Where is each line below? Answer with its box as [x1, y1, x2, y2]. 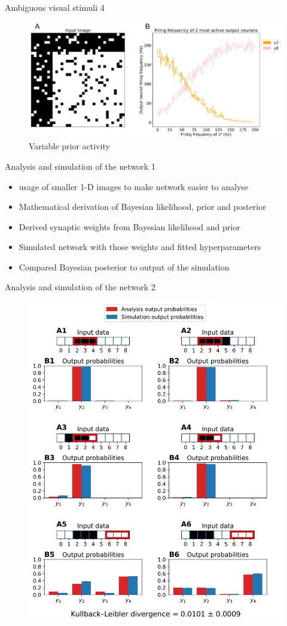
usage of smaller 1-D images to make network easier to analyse [19, 180, 249, 192]
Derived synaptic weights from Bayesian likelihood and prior [19, 220, 240, 233]
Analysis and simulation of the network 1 [5, 159, 155, 172]
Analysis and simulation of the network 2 [5, 281, 155, 293]
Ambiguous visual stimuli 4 [5, 1, 105, 13]
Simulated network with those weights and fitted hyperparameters [19, 240, 261, 253]
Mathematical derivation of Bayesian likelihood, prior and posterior [19, 200, 266, 213]
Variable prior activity [29, 140, 110, 152]
